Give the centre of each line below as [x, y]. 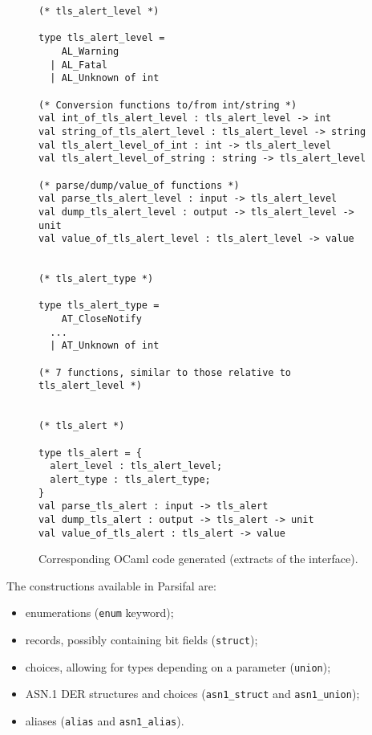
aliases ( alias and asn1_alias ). [105, 721]
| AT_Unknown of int [105, 346]
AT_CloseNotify [101, 319]
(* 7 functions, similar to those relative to [165, 372]
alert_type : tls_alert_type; [130, 479]
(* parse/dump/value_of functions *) [139, 185]
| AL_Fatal [79, 65]
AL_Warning [90, 51]
